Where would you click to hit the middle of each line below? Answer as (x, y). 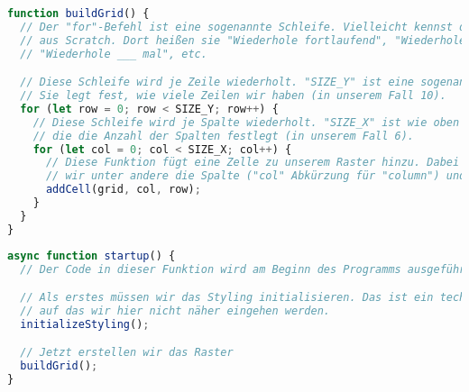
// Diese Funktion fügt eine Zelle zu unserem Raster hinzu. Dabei (253, 163)
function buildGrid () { (78, 14)
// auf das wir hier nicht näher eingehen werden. (175, 310)
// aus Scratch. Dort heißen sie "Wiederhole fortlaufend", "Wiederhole (243, 40)
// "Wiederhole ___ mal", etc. (114, 54)
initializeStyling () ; (85, 324)
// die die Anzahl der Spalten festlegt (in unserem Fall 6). (224, 136)
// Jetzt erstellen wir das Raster (127, 353)
